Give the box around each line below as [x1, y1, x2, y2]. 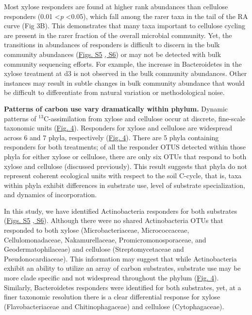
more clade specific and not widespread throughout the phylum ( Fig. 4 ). [4, 273, 219, 283]
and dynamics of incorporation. [4, 189, 97, 200]
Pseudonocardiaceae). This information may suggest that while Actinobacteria [4, 253, 237, 263]
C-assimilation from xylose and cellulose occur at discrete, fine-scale [43, 113, 245, 123]
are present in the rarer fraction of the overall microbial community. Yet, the [4, 30, 232, 40]
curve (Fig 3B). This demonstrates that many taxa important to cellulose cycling [4, 20, 246, 31]
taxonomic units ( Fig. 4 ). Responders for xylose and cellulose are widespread [4, 123, 233, 133]
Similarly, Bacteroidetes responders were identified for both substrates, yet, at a [4, 282, 241, 292]
